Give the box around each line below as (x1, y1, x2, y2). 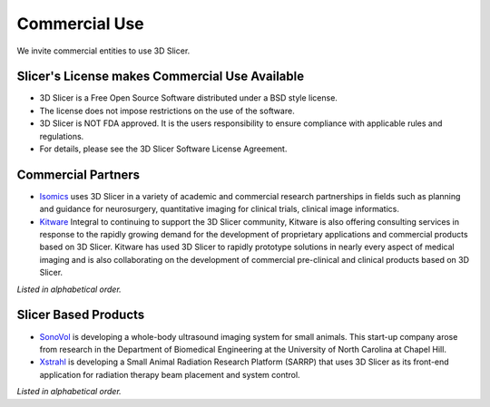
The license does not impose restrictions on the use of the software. (39, 105, 295, 116)
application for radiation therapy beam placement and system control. (39, 369, 300, 380)
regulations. (39, 131, 84, 141)
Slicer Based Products (16, 307, 145, 323)
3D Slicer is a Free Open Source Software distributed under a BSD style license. (39, 92, 338, 103)
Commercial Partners (16, 167, 141, 182)
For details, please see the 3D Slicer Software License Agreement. (39, 143, 288, 154)
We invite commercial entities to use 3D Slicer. (16, 45, 191, 56)
